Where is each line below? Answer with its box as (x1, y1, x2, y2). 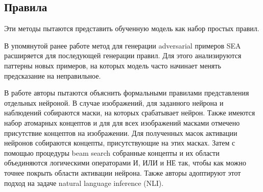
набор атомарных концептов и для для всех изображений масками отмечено (4, 117, 240, 128)
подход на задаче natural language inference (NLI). (4, 177, 164, 188)
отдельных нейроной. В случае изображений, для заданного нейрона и (4, 97, 224, 108)
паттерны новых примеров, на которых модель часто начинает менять (4, 60, 221, 70)
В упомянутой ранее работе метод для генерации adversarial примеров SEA (4, 40, 241, 51)
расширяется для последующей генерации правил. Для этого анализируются (4, 50, 242, 61)
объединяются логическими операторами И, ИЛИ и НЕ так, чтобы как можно (4, 157, 247, 168)
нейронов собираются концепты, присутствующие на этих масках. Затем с (4, 137, 235, 148)
